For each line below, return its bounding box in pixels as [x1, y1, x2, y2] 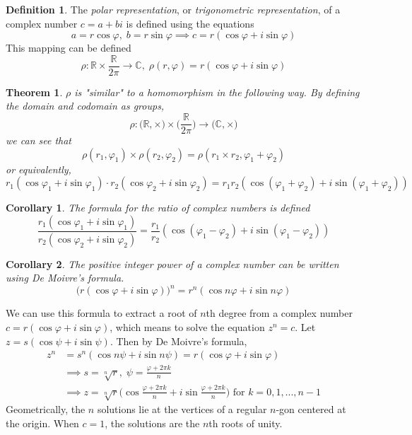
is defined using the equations [126, 16, 254, 30]
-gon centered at [276, 402, 346, 417]
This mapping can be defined [6, 40, 131, 55]
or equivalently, [6, 161, 71, 176]
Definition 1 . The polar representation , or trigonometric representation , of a [6, 2, 341, 16]
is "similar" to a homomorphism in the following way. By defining [74, 84, 360, 99]
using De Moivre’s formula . [6, 270, 124, 285]
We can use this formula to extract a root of [6, 306, 197, 320]
